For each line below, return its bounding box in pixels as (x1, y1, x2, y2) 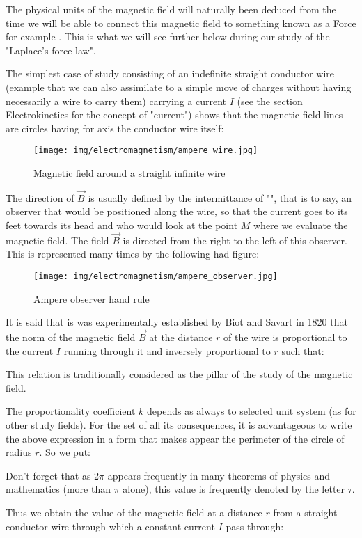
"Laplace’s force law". (6, 42, 96, 57)
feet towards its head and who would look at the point (6, 218, 238, 232)
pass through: (226, 519, 284, 533)
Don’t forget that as (6, 468, 91, 482)
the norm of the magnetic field (6, 330, 136, 345)
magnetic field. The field (6, 232, 109, 247)
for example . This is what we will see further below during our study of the (6, 29, 330, 44)
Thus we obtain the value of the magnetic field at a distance (6, 505, 262, 519)
